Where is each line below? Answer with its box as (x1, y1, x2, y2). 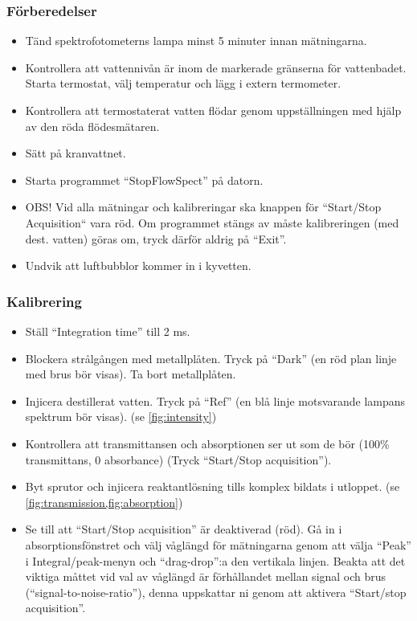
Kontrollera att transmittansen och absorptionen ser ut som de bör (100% (25, 435, 390, 451)
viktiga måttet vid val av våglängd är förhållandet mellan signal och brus (25, 568, 386, 585)
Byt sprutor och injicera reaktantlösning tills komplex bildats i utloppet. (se (25, 478, 400, 495)
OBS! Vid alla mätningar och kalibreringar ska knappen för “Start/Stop (25, 198, 382, 215)
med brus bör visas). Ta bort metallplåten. (25, 366, 236, 382)
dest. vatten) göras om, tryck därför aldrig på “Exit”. (25, 230, 287, 247)
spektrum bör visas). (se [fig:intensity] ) (25, 408, 217, 425)
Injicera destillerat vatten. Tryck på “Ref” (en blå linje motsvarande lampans (25, 392, 406, 409)
